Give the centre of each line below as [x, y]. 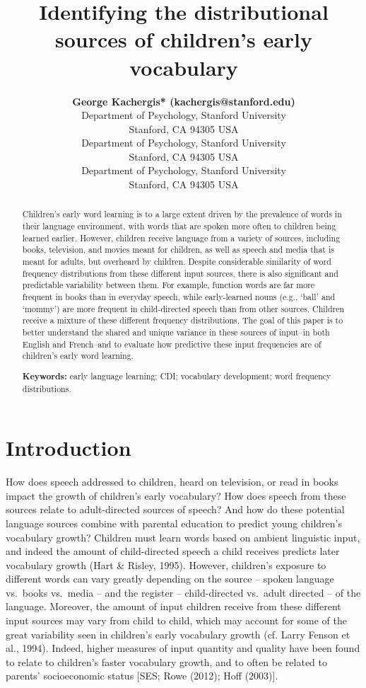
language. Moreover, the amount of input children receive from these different [173, 606]
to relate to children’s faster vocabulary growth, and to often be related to [167, 661]
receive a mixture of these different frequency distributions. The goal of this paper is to [183, 320]
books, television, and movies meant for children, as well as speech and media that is [178, 250]
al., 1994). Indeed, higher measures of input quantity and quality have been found [183, 648]
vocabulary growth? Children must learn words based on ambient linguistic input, [183, 537]
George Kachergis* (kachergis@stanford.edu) [184, 101]
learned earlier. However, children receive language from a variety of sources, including [181, 237]
